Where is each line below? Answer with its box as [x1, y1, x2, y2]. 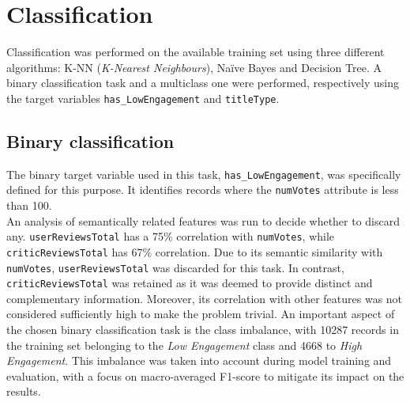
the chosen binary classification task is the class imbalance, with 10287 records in [6, 321, 399, 338]
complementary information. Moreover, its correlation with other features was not [6, 290, 403, 306]
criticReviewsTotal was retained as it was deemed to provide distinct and [6, 275, 373, 291]
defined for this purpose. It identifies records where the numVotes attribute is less [6, 181, 399, 198]
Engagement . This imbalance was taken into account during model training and [6, 352, 392, 369]
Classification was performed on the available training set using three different [6, 44, 385, 60]
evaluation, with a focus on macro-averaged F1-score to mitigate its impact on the [6, 367, 404, 384]
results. [6, 383, 41, 400]
